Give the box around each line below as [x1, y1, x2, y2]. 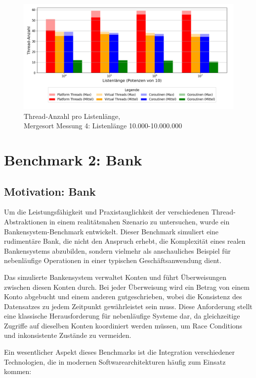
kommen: [4, 366, 32, 377]
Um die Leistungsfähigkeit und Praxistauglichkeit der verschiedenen [4, 207, 210, 217]
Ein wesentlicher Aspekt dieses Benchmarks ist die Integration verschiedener [4, 347, 235, 357]
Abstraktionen [4, 216, 47, 226]
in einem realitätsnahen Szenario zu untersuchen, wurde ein [49, 216, 230, 226]
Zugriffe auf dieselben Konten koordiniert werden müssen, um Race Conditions [4, 320, 243, 330]
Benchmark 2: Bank [4, 149, 142, 169]
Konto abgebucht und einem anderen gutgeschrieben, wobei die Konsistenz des [4, 291, 242, 302]
